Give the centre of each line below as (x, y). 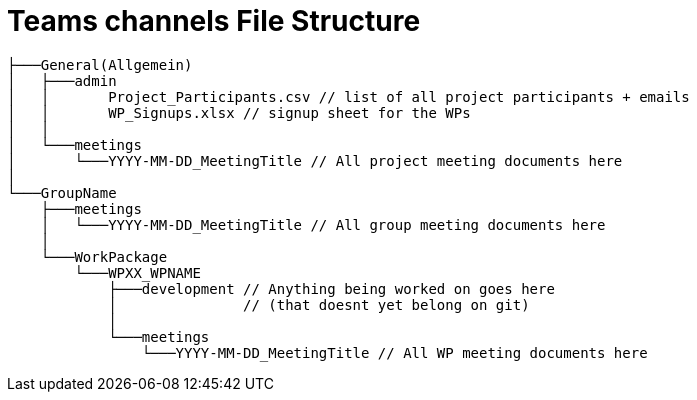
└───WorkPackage (104, 256)
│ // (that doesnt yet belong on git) (319, 304)
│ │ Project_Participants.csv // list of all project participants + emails (348, 96)
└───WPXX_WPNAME (137, 272)
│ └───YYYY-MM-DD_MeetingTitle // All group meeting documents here (323, 224)
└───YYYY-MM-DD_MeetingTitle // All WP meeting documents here (394, 352)
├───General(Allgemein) (100, 64)
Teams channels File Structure (214, 21)
